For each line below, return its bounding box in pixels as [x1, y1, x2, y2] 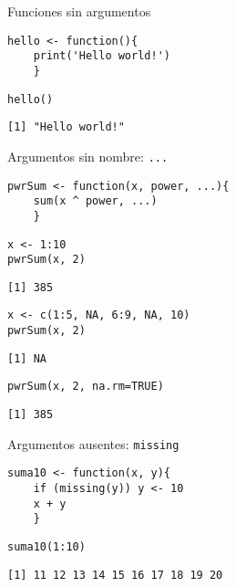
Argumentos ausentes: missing [7, 434, 180, 453]
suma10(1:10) [7, 540, 86, 554]
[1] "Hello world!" [7, 121, 125, 134]
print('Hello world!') [33, 49, 170, 63]
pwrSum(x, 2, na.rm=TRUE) [7, 380, 164, 393]
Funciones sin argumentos [7, 2, 151, 20]
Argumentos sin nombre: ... [7, 146, 169, 165]
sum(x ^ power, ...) [33, 194, 158, 208]
